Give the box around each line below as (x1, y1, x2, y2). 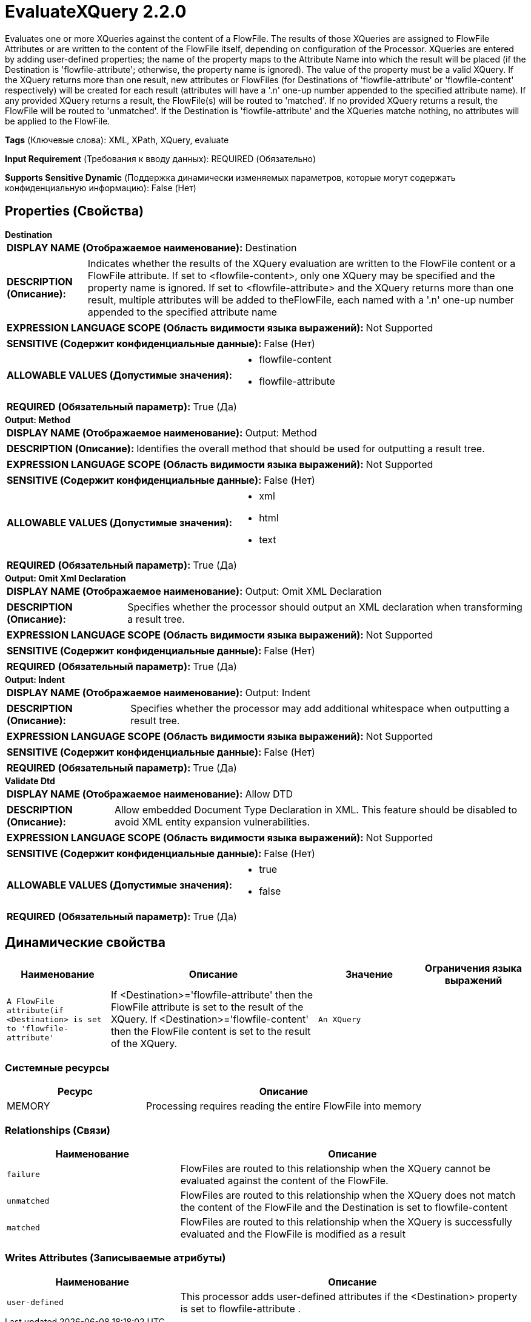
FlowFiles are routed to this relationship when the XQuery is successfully (180, 1215, 512, 1228)
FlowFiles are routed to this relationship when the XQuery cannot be (180, 1162, 490, 1175)
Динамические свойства (5, 935, 165, 951)
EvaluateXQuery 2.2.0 (5, 1, 187, 22)
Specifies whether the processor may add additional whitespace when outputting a (130, 702, 510, 714)
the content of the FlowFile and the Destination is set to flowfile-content (180, 1201, 508, 1213)
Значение (345, 968, 393, 981)
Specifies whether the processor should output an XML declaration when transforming (127, 600, 523, 613)
